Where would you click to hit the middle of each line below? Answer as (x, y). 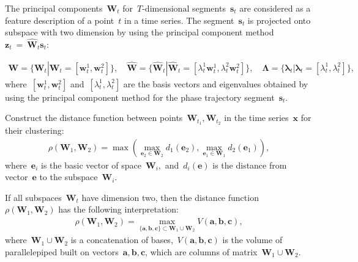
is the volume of (252, 240)
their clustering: (35, 130)
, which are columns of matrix (201, 251)
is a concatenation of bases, (122, 240)
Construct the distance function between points (94, 118)
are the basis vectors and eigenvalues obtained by (216, 83)
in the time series (256, 118)
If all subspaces (33, 197)
